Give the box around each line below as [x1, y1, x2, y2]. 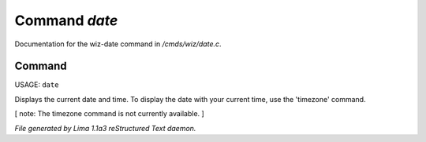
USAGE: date [14, 80, 59, 89]
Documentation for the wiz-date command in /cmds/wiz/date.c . [14, 39, 222, 49]
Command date [14, 12, 118, 29]
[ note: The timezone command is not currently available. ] [14, 109, 204, 118]
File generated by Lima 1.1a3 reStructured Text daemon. [14, 123, 196, 133]
